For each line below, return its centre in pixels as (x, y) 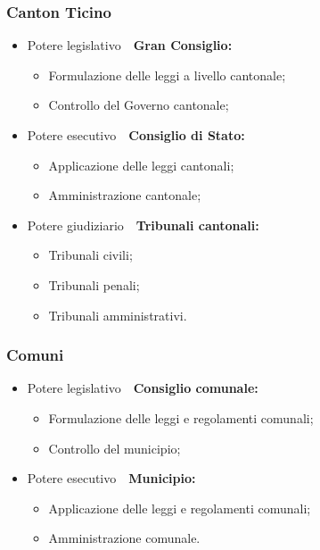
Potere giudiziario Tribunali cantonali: (143, 225)
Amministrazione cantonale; (125, 195)
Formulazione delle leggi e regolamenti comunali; (181, 417)
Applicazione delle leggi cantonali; (141, 165)
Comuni (35, 355)
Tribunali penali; (94, 284)
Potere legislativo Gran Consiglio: (130, 45)
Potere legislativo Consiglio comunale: (143, 388)
